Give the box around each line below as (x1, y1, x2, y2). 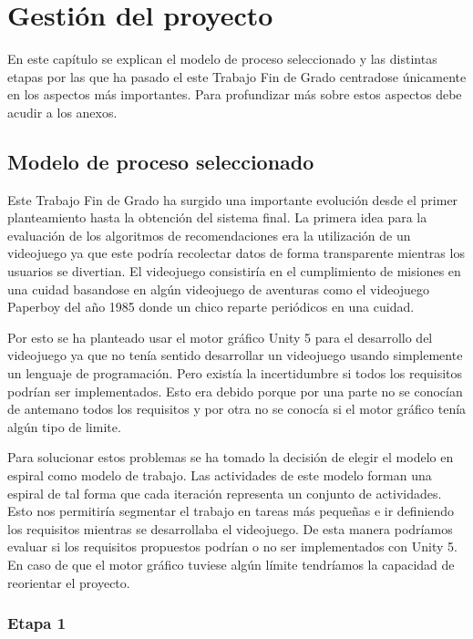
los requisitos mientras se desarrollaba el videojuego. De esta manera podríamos (7, 519, 453, 538)
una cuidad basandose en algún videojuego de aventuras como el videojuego (7, 279, 430, 298)
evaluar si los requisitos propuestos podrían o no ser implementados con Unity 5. (7, 537, 458, 556)
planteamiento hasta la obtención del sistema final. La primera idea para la (7, 208, 427, 227)
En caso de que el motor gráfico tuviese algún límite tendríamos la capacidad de (7, 554, 455, 573)
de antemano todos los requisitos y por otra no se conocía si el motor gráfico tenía (7, 399, 467, 418)
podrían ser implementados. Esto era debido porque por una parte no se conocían (7, 381, 463, 400)
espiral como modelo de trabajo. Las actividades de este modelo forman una (7, 466, 432, 485)
